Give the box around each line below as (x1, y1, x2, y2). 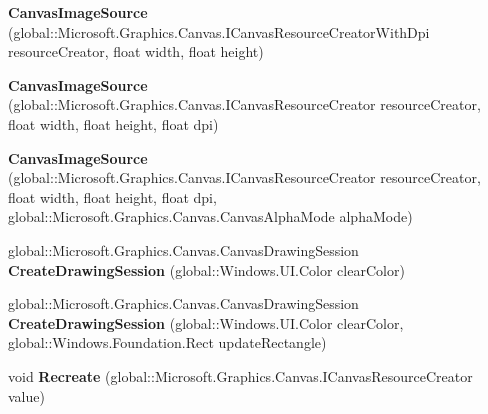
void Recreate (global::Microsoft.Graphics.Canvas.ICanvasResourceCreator (8, 365, 473, 386)
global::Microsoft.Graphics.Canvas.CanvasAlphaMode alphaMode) (8, 206, 413, 227)
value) (8, 385, 45, 406)
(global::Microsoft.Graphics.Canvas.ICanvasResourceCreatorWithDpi (8, 21, 430, 42)
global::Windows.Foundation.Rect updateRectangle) (8, 332, 327, 353)
